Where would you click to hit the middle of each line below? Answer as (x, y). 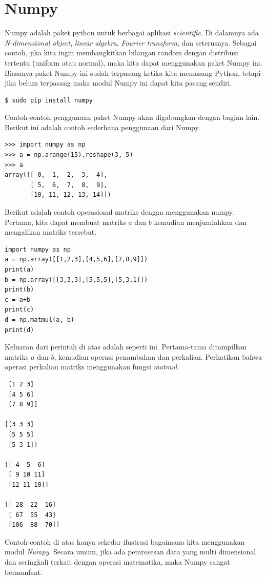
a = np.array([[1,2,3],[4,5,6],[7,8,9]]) (76, 260)
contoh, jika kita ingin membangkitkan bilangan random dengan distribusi (121, 53)
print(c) (19, 310)
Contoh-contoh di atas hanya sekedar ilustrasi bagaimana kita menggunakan (125, 541)
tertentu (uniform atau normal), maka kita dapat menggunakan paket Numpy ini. (134, 62)
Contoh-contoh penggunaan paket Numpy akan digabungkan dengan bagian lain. (132, 117)
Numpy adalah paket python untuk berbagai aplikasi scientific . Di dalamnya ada (132, 33)
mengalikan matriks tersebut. (51, 232)
